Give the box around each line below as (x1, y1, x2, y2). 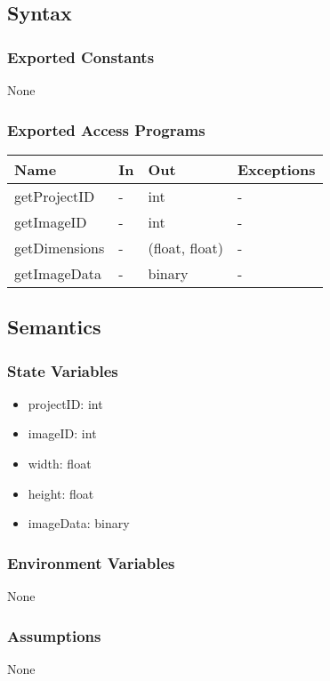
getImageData (14, 262, 101, 284)
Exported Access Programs (7, 118, 205, 140)
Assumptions (7, 624, 101, 646)
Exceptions (237, 158, 316, 180)
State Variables (7, 359, 118, 381)
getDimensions (14, 236, 105, 258)
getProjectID (14, 185, 95, 206)
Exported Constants (7, 45, 155, 68)
